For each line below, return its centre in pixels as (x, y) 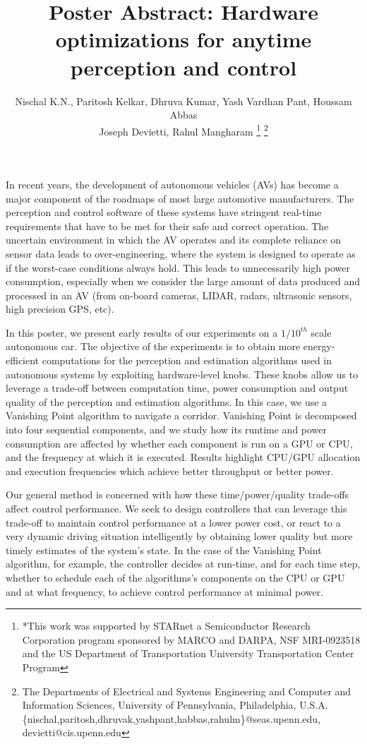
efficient (23, 360)
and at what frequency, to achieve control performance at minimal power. (165, 591)
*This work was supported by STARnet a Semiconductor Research (166, 626)
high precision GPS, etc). (60, 309)
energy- (319, 346)
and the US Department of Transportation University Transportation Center (188, 653)
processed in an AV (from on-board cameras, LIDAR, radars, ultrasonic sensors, (179, 295)
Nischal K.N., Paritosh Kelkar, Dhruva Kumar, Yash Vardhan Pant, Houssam (183, 101)
